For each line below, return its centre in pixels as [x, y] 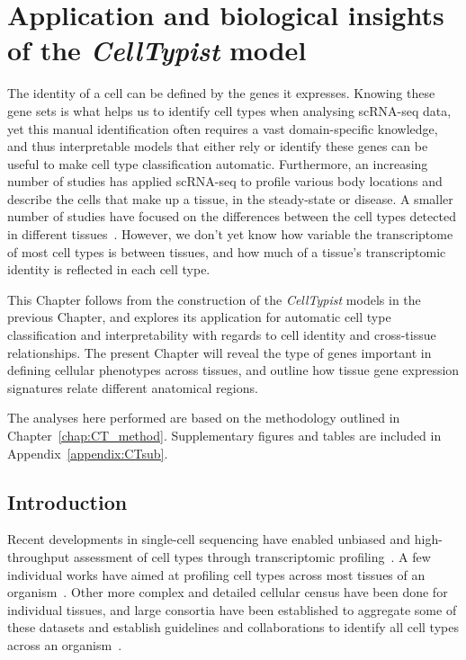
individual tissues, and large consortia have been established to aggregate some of [232, 609]
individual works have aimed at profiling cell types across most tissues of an [216, 574]
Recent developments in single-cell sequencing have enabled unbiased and [209, 539]
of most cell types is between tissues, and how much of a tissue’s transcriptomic [227, 251]
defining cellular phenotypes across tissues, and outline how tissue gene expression [233, 370]
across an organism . [65, 644]
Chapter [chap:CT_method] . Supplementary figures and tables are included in [224, 435]
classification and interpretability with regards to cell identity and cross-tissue [222, 335]
